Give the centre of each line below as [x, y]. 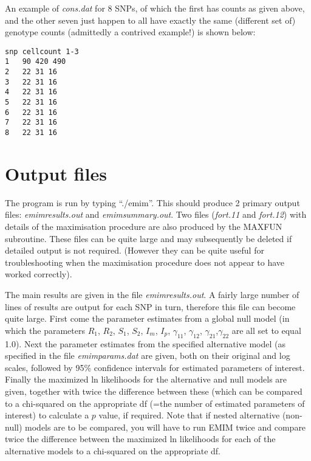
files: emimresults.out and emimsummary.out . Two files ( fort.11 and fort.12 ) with [156, 214]
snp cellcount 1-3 [42, 51]
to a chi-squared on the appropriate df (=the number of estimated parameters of [155, 403]
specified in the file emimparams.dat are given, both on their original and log [148, 355]
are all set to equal [266, 330]
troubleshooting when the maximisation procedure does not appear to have [145, 262]
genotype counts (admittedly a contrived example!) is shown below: [130, 32]
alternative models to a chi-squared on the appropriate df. [113, 450]
